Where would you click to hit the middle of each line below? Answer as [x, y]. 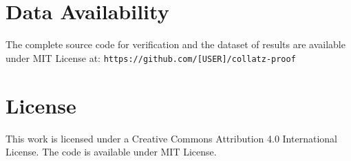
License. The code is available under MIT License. [111, 152]
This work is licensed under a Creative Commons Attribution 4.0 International [171, 138]
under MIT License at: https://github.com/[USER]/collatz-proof [151, 57]
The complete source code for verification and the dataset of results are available [175, 44]
